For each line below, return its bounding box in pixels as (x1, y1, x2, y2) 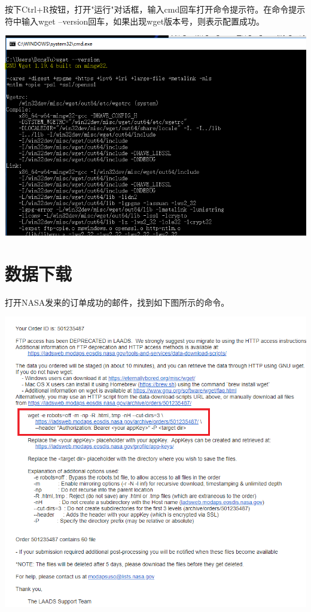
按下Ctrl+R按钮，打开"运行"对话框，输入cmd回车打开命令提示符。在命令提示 (5, 3, 306, 15)
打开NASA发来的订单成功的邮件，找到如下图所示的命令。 (5, 296, 230, 308)
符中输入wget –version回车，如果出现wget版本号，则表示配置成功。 (5, 14, 265, 27)
